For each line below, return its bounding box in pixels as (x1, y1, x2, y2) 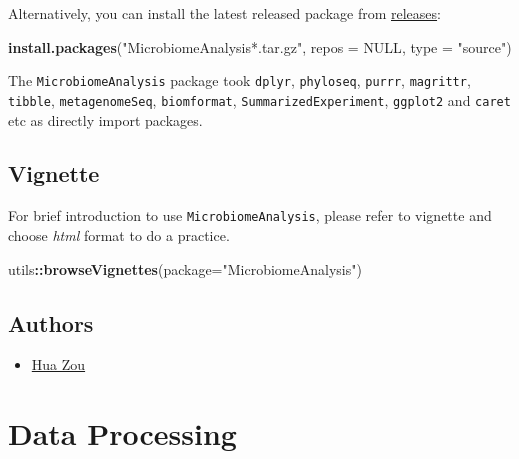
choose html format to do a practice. (8, 224, 230, 245)
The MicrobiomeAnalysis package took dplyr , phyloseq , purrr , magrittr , (8, 70, 471, 91)
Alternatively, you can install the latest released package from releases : (8, 3, 441, 23)
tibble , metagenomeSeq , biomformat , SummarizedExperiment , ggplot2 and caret (8, 89, 511, 110)
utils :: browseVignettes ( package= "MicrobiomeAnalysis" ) (8, 258, 362, 279)
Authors (8, 307, 94, 338)
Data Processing (8, 413, 237, 454)
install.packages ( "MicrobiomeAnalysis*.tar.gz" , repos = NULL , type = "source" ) (8, 36, 512, 57)
